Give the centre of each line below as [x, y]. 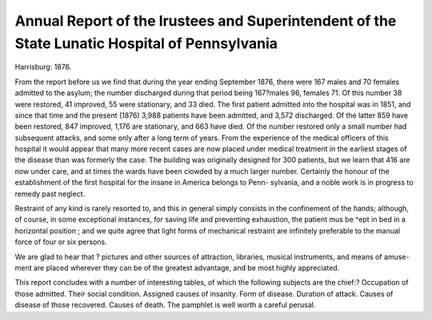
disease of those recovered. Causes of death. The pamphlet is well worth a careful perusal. [165, 305]
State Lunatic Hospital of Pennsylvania [146, 43]
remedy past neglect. [50, 194]
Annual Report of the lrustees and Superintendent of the [206, 21]
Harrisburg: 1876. [43, 67]
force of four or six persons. [61, 242]
